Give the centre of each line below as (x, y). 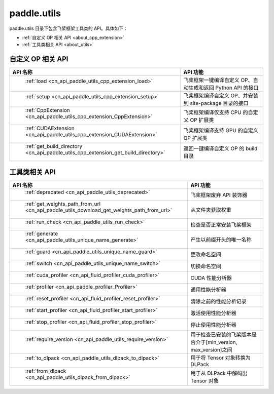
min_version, (222, 342)
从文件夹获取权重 (211, 210)
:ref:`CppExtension (48, 110)
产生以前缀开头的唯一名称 (221, 240)
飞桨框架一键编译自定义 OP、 (218, 80)
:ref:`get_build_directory (54, 146)
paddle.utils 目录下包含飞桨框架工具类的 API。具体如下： (68, 28)
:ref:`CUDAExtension (50, 128)
